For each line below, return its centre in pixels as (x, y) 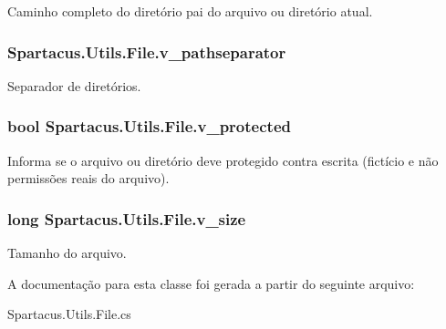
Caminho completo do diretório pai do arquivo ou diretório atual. (190, 11)
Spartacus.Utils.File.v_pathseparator (147, 51)
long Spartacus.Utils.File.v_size (127, 218)
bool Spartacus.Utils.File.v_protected (149, 126)
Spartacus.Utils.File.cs (69, 314)
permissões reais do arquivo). (88, 178)
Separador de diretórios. (74, 85)
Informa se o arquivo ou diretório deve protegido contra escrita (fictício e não (223, 160)
